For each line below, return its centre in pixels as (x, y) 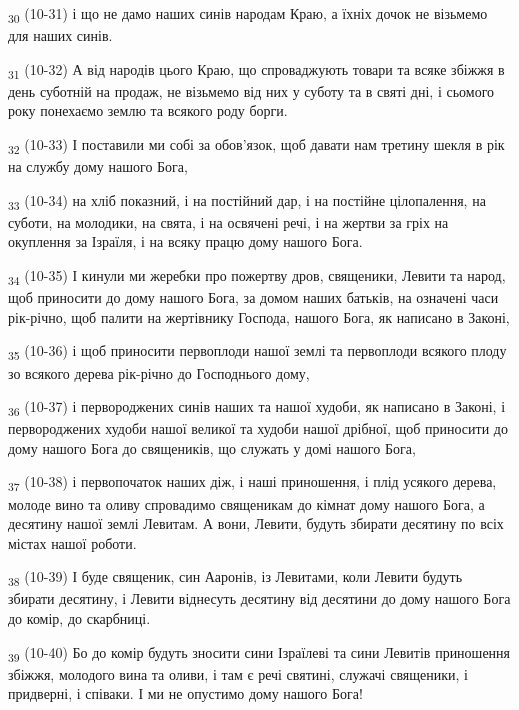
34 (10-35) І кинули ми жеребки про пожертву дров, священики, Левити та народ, (257, 276)
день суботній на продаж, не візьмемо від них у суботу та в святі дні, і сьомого (251, 90)
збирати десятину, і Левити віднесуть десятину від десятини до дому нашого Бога (259, 598)
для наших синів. (60, 35)
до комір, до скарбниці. (79, 618)
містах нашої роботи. (72, 542)
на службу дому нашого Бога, (98, 166)
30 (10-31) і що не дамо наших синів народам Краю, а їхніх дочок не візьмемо (248, 14)
